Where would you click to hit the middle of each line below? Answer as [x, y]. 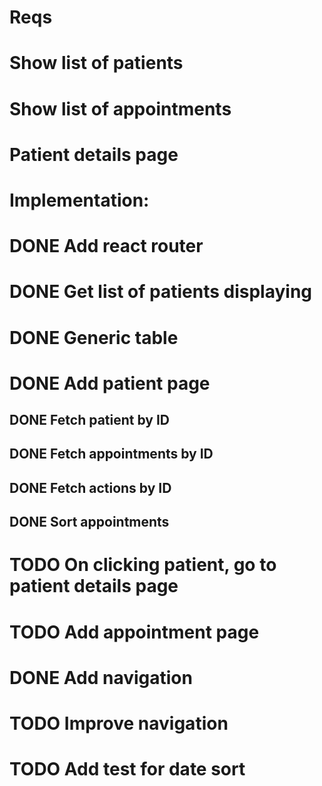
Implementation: [79, 200]
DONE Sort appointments [89, 522]
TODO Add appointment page [134, 632]
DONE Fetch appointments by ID [111, 454]
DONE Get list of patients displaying [161, 292]
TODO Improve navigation [119, 723]
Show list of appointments [120, 108]
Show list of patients [96, 63]
